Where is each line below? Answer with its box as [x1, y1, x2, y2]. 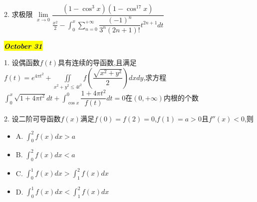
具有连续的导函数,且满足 [57, 57, 137, 68]
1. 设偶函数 [4, 57, 40, 68]
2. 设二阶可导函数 [4, 113, 61, 124]
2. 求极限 [4, 9, 33, 19]
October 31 [4, 40, 42, 51]
